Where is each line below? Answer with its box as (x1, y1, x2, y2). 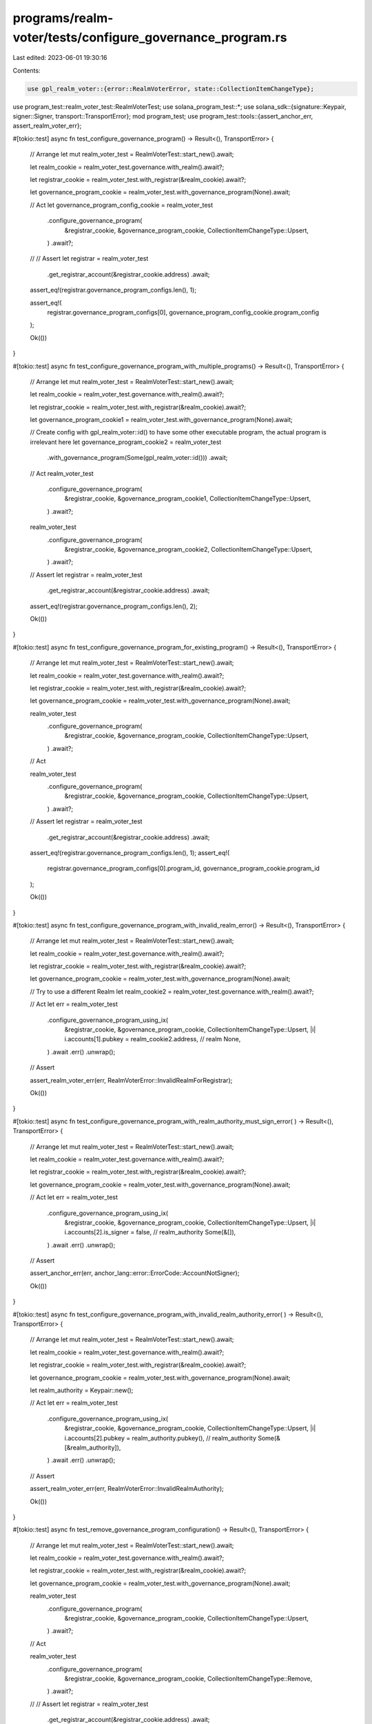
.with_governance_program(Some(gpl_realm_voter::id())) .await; (47, 454, 228, 462)
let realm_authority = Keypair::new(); (30, 1386, 134, 1394)
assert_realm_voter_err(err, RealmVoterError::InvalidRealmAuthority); (30, 1485, 224, 1493)
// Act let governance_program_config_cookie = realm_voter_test (30, 201, 214, 209)
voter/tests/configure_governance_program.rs (12, 30, 287, 45)
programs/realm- (12, 10, 114, 26)
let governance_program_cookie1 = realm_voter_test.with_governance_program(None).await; (30, 416, 293, 424)
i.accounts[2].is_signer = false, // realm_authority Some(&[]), (64, 1228, 236, 1236)
